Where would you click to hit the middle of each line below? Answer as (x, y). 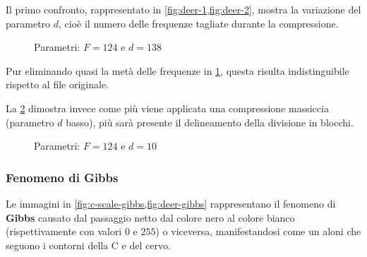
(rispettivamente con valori (64, 231)
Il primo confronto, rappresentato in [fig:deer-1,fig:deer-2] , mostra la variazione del (183, 9)
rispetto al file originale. (58, 84)
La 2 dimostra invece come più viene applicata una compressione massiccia (167, 108)
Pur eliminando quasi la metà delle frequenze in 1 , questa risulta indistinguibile (178, 70)
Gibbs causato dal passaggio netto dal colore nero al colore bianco (150, 217)
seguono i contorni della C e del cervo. (88, 245)
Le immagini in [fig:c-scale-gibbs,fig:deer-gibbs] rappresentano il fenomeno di (171, 203)
